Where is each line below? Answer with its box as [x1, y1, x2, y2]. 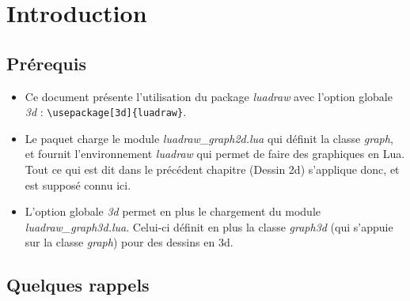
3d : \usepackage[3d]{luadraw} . [25, 103, 187, 120]
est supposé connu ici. [25, 176, 131, 193]
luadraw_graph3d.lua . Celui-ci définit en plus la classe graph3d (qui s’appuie [25, 218, 393, 235]
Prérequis [6, 51, 86, 75]
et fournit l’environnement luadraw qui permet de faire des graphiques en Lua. [25, 145, 405, 162]
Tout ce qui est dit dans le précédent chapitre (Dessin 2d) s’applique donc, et [25, 161, 400, 178]
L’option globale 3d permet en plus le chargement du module [25, 203, 321, 220]
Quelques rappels [6, 273, 150, 297]
